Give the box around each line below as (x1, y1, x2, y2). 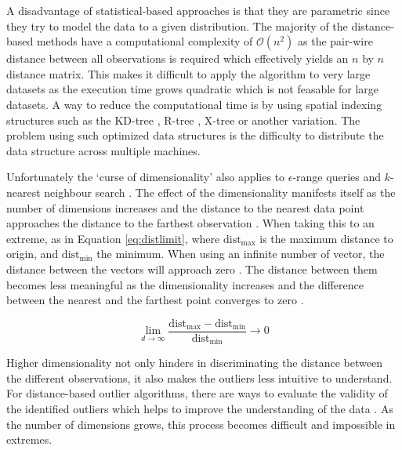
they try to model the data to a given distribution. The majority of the (6, 17, 348, 34)
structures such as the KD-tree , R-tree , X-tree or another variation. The (6, 111, 360, 128)
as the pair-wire (298, 33, 373, 49)
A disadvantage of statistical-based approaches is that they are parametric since (6, 2, 390, 18)
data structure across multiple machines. (6, 142, 201, 158)
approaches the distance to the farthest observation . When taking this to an (6, 215, 375, 231)
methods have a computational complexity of (36, 33, 253, 49)
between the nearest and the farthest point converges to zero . (6, 292, 304, 308)
